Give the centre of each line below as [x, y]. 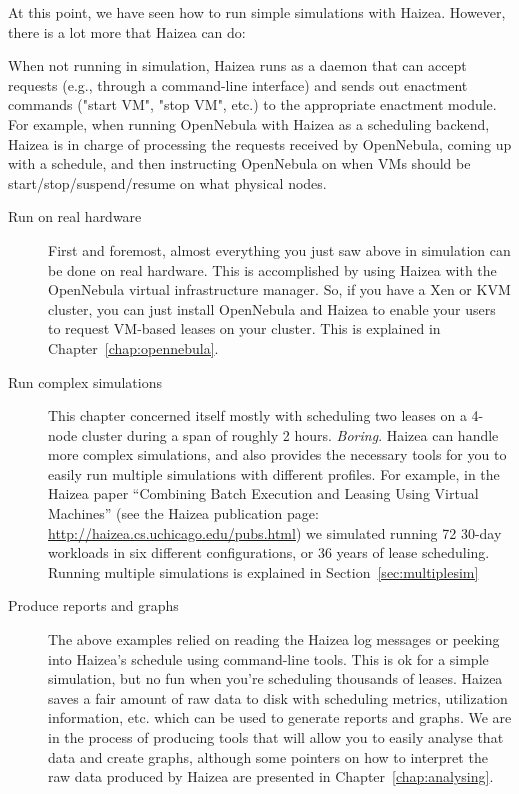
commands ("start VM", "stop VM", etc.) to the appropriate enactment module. [252, 104]
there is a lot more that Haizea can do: [127, 31]
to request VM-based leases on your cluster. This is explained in [244, 328]
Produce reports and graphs [93, 605]
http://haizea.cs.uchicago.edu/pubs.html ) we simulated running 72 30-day [275, 532]
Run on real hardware [75, 216]
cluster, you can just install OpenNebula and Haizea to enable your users [272, 308]
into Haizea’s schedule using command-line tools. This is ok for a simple [268, 658]
